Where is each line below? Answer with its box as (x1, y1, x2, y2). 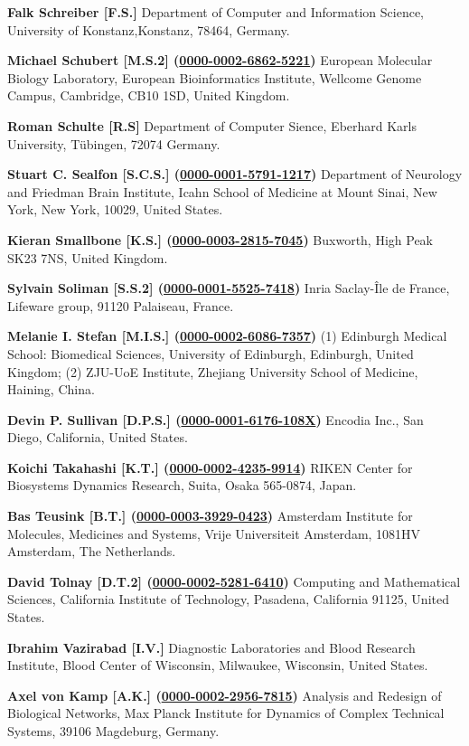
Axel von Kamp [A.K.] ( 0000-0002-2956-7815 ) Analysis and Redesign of (7, 685, 442, 704)
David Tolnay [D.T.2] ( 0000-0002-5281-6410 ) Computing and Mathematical (7, 571, 461, 590)
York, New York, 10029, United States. (7, 200, 223, 219)
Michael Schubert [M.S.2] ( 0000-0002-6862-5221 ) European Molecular (7, 51, 433, 70)
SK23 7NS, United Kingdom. (7, 248, 168, 267)
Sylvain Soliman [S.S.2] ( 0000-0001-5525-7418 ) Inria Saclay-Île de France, (7, 279, 450, 297)
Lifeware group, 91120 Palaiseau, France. (7, 296, 234, 315)
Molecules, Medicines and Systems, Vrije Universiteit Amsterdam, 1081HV (7, 524, 421, 543)
